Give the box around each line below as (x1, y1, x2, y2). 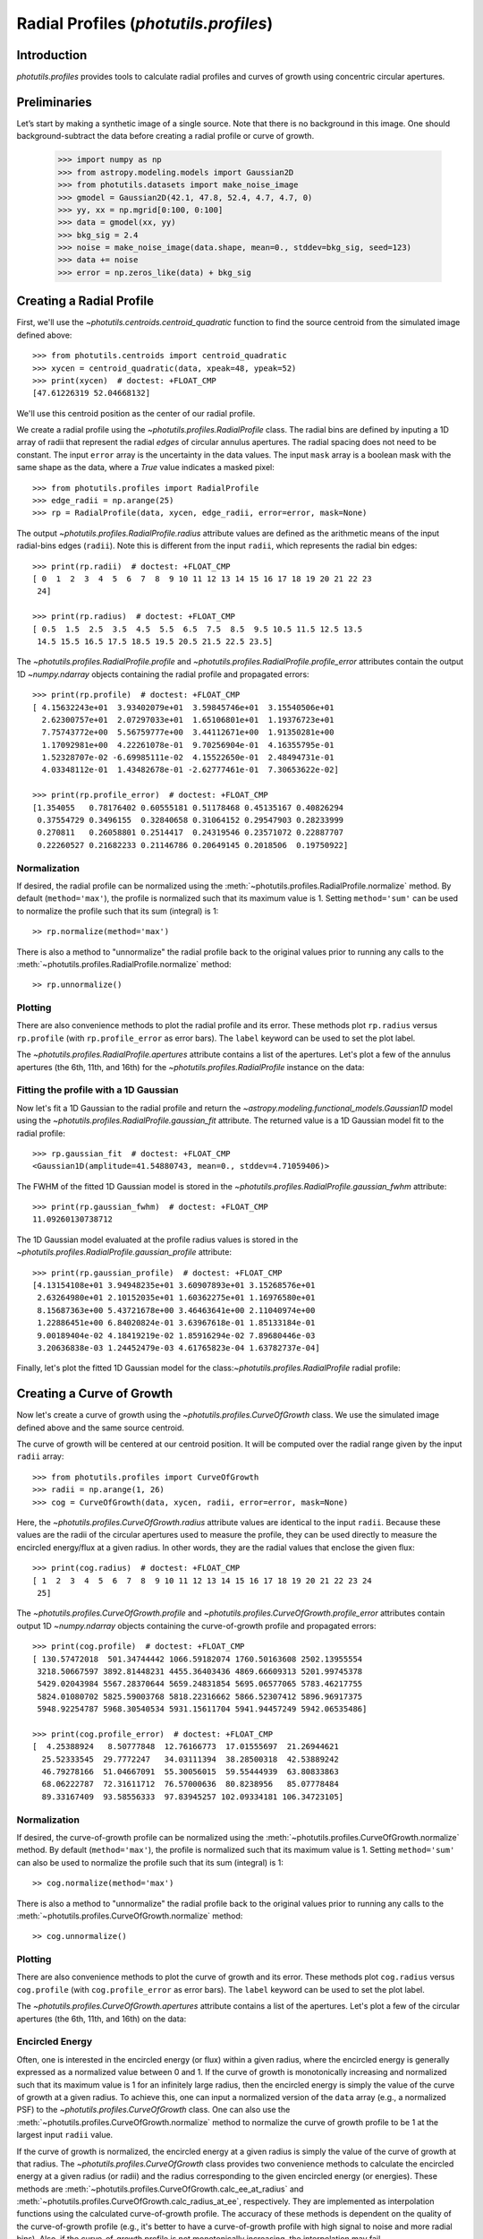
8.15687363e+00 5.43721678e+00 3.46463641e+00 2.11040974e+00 (37, 1305, 316, 1316)
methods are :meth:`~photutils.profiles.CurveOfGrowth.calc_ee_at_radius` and (16, 2183, 304, 2194)
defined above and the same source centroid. (16, 1422, 185, 1433)
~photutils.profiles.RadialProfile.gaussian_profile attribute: (16, 1247, 233, 1257)
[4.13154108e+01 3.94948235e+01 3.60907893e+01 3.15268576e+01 (32, 1281, 316, 1291)
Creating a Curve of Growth (16, 1386, 174, 1402)
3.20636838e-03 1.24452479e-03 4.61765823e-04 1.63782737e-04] (37, 1343, 321, 1352)
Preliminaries (16, 94, 93, 109)
